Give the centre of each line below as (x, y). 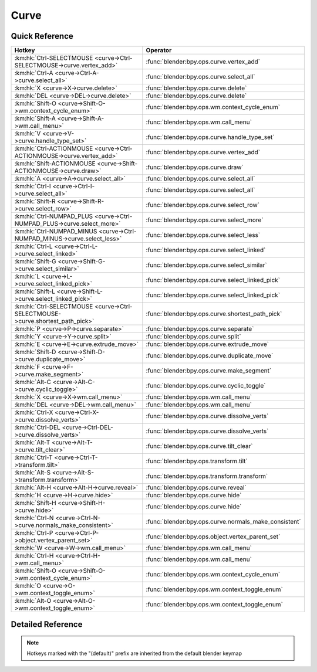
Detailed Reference (47, 625)
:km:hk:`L (27, 277)
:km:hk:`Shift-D (35, 352)
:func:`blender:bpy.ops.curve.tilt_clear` (199, 446)
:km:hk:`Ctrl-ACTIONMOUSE (54, 148)
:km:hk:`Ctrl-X (34, 412)
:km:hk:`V (28, 134)
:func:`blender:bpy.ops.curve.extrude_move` (208, 344)
